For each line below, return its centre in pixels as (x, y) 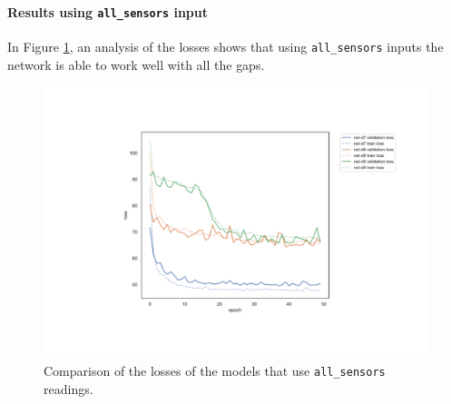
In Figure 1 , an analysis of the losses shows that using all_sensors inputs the (225, 46)
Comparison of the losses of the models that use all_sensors (215, 371)
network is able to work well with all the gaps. (136, 64)
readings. (69, 389)
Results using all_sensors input (108, 11)
